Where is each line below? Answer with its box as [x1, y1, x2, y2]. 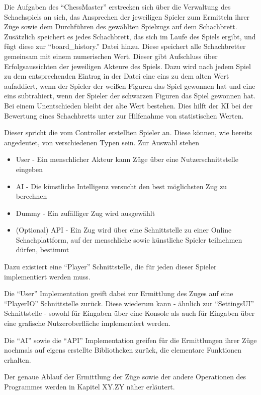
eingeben [16, 163, 43, 174]
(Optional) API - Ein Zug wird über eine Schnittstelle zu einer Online [16, 224, 232, 235]
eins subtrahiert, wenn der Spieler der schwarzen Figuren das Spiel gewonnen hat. [4, 90, 256, 101]
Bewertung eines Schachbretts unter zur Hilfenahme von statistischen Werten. [4, 110, 244, 121]
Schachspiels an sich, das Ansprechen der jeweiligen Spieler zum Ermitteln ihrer [4, 11, 250, 22]
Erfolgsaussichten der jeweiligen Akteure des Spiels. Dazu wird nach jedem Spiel [4, 61, 251, 71]
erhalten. [4, 354, 31, 365]
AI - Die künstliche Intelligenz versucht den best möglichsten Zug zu [16, 181, 227, 191]
